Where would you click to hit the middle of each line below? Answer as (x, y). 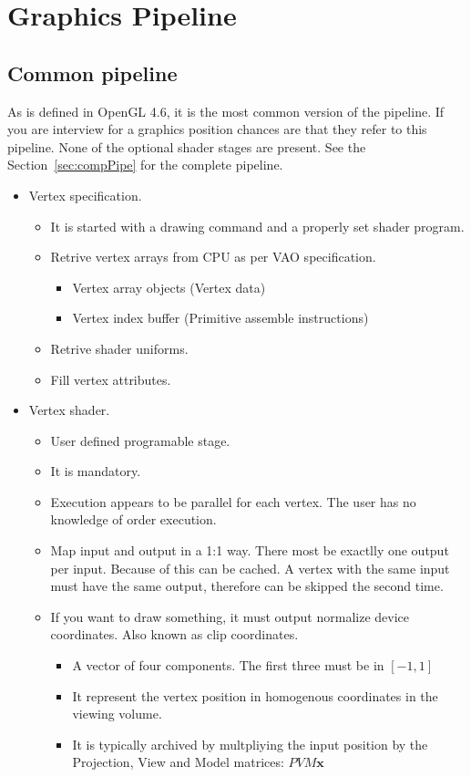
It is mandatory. (96, 471)
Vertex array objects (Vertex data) (169, 287)
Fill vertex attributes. (111, 379)
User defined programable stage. (140, 440)
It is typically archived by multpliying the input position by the (250, 744)
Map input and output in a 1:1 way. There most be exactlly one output (250, 550)
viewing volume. (117, 714)
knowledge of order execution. (133, 519)
